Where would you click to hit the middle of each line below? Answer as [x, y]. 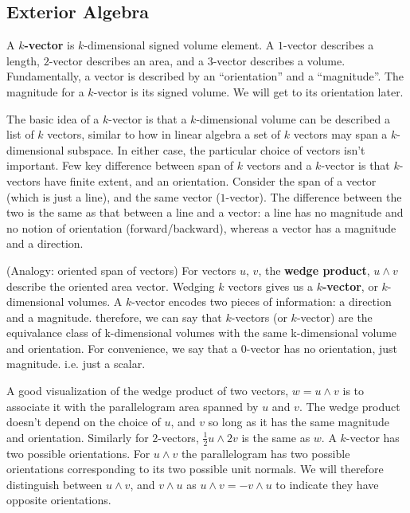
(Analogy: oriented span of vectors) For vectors [121, 270]
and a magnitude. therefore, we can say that [114, 317]
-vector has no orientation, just [322, 348]
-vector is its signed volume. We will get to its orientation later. [248, 91]
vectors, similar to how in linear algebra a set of [164, 134]
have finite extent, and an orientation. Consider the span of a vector [210, 180]
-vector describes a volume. [279, 60]
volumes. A [95, 302]
